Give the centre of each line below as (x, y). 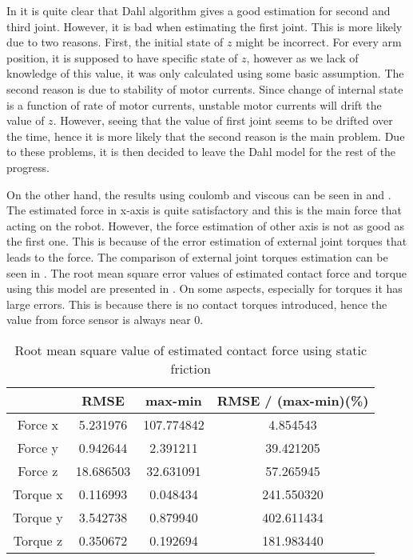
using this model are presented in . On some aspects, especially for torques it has (205, 288)
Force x (38, 424)
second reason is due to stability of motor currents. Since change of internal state (205, 88)
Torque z (38, 540)
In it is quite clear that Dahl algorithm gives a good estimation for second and (199, 10)
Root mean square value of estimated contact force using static (191, 350)
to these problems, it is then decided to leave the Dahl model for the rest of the (201, 152)
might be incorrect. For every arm (319, 42)
